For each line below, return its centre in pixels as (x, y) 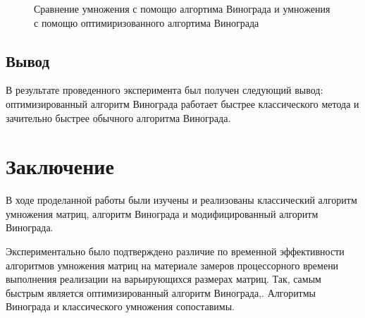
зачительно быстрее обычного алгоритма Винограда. (118, 117)
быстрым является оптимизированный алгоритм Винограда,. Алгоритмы (161, 292)
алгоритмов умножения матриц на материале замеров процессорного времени (172, 265)
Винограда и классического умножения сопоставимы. (120, 306)
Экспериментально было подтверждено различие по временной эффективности (175, 251)
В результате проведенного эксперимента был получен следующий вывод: (165, 90)
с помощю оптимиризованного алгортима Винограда (147, 22)
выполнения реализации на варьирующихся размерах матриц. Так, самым (163, 279)
